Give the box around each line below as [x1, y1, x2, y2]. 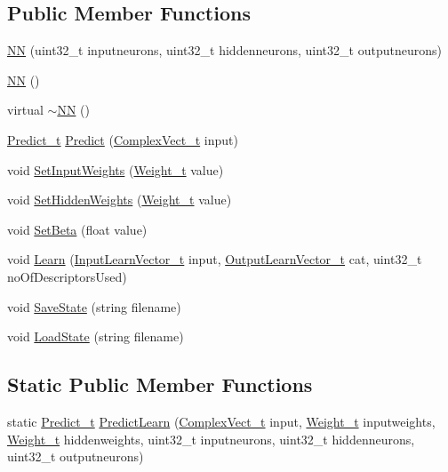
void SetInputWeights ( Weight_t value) [7, 160, 224, 179]
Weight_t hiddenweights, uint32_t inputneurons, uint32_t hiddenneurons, [7, 429, 415, 448]
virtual [7, 100, 44, 119]
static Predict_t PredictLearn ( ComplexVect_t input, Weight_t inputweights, [7, 412, 436, 430]
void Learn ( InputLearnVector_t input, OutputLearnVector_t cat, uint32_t [7, 250, 422, 268]
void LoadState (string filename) [7, 327, 184, 346]
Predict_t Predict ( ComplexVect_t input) [7, 130, 238, 148]
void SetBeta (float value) [7, 220, 148, 238]
